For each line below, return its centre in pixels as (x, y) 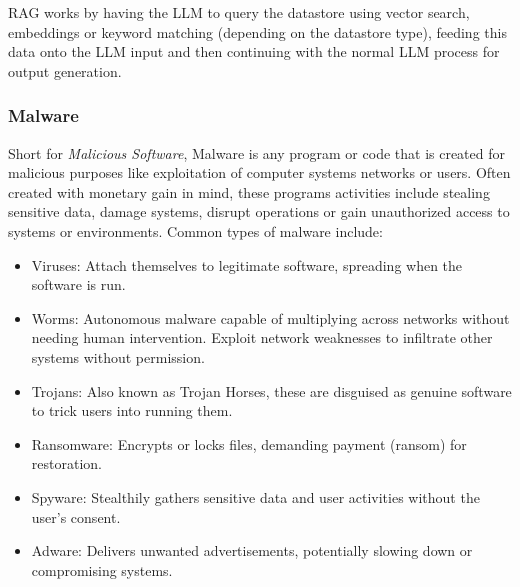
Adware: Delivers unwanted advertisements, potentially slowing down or (252, 550)
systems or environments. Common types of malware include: (195, 230)
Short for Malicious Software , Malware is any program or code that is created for (256, 152)
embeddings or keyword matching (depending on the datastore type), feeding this (257, 31)
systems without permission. (118, 356)
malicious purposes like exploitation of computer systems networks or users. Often (259, 172)
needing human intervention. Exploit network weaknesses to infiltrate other (262, 337)
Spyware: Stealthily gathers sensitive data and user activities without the (255, 496)
